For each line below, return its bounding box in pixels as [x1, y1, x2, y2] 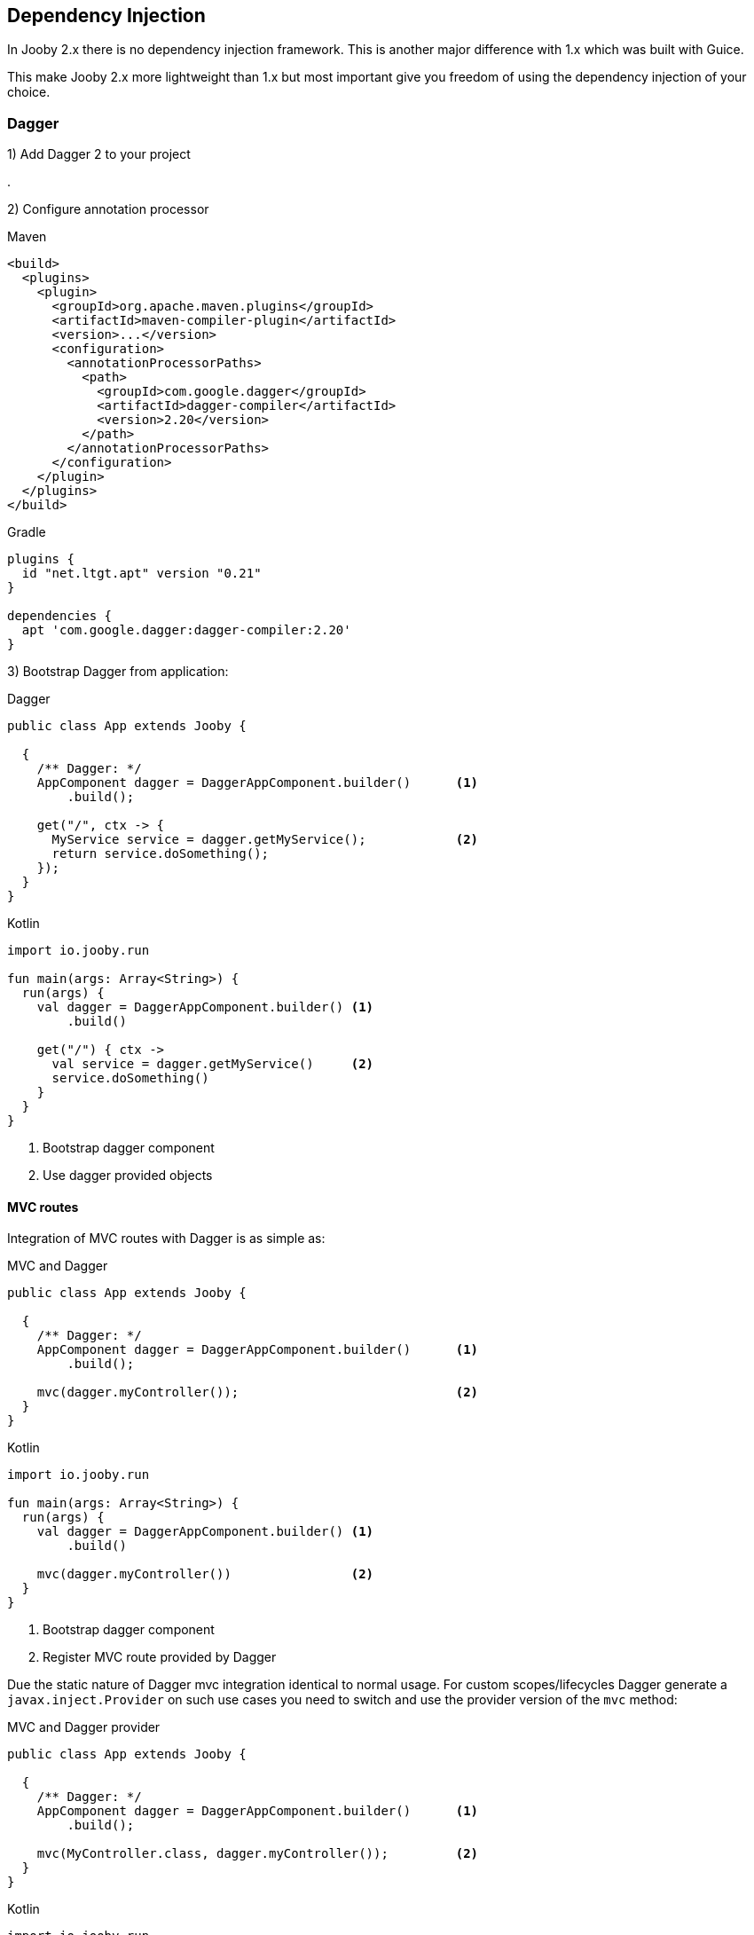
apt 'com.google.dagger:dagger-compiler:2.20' [21, 623, 351, 638]
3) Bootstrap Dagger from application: [7, 664, 229, 680]
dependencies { [7, 609, 113, 624]
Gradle [7, 524, 46, 540]
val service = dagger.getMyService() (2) [51, 1057, 374, 1072]
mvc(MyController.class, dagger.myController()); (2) [36, 1846, 479, 1861]
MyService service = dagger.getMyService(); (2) [51, 832, 479, 847]
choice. [7, 84, 51, 100]
